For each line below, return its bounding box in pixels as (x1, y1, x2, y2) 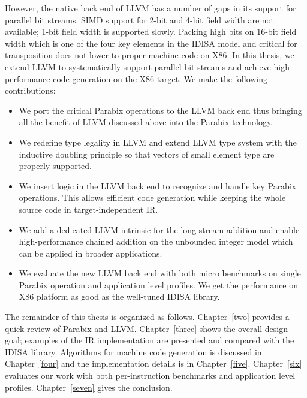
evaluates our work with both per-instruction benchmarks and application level (5, 369, 296, 382)
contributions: (5, 84, 56, 97)
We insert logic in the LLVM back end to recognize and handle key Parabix (19, 179, 297, 192)
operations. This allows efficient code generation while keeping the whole (19, 191, 286, 204)
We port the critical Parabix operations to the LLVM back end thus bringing (19, 104, 302, 116)
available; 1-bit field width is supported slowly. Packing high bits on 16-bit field (5, 25, 297, 38)
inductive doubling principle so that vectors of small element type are (19, 147, 275, 160)
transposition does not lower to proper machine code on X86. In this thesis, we (5, 49, 294, 61)
